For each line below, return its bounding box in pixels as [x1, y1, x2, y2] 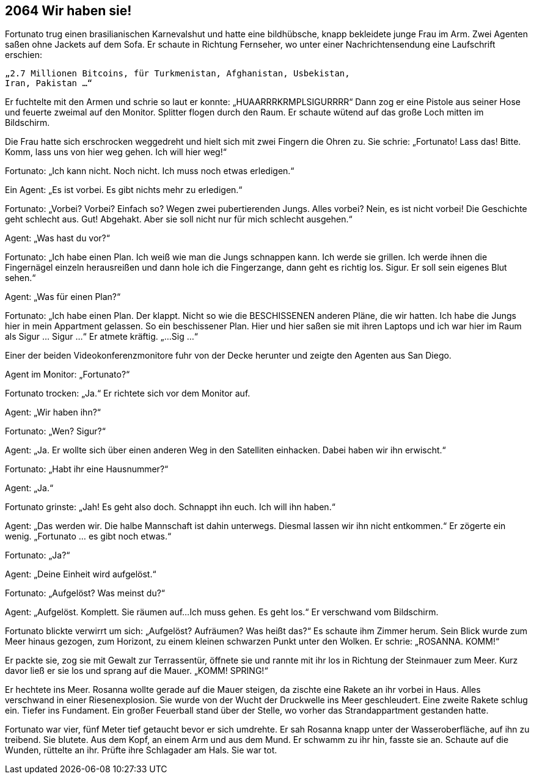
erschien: [5, 49, 42, 60]
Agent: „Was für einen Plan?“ [5, 291, 121, 302]
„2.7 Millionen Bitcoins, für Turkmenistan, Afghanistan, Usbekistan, [5, 68, 350, 79]
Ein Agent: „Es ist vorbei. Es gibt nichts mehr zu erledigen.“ [5, 185, 243, 196]
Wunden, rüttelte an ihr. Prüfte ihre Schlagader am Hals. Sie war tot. [5, 745, 277, 756]
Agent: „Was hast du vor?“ [5, 233, 110, 244]
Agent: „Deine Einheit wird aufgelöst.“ [5, 569, 156, 580]
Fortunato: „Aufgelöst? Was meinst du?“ [5, 588, 166, 599]
